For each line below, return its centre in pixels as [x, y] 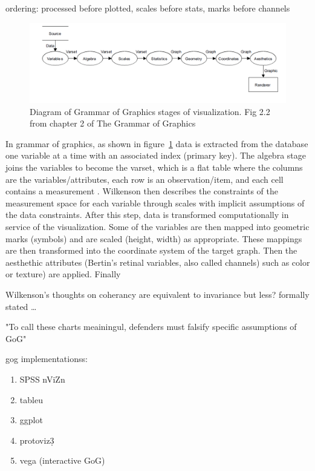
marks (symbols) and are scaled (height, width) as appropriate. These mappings [154, 238]
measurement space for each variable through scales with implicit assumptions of [155, 203]
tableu [31, 399]
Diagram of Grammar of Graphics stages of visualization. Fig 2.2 [150, 111]
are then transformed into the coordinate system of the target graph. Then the [151, 250]
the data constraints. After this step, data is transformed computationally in [147, 215]
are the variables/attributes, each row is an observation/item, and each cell [145, 179]
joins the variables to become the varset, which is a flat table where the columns [154, 167]
